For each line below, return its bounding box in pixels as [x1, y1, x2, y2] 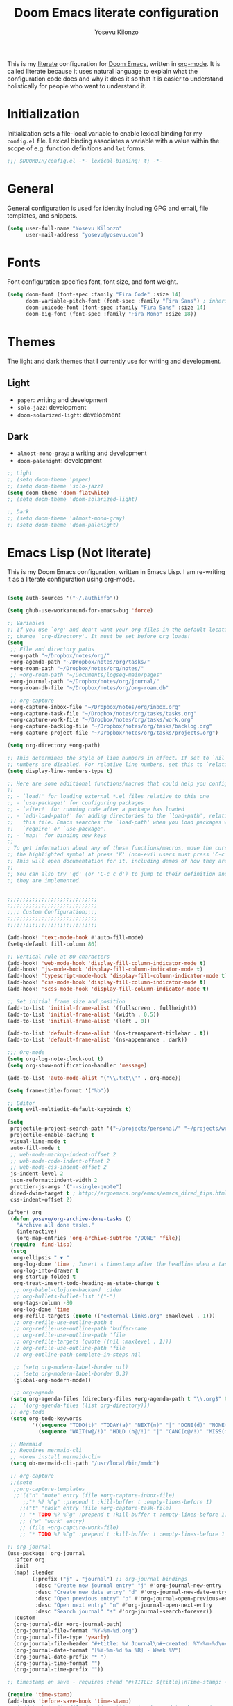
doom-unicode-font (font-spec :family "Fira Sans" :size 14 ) [25, 304, 207, 311]
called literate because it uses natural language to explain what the [7, 67, 198, 75]
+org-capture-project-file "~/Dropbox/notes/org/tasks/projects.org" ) [10, 729, 218, 737]
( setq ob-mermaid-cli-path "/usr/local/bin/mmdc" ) [10, 1460, 159, 1467]
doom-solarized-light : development [17, 410, 121, 419]
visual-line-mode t [10, 1138, 67, 1145]
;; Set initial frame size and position [7, 998, 126, 1005]
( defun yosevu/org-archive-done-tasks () [10, 1215, 132, 1222]
